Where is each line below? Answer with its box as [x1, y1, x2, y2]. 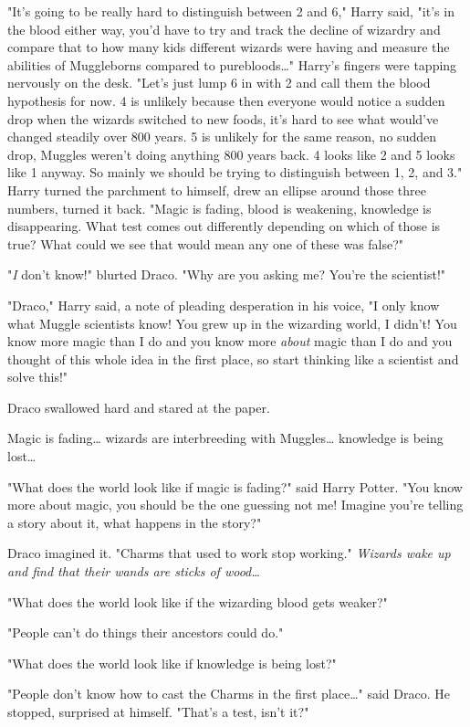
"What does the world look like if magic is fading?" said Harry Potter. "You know [7, 477, 463, 496]
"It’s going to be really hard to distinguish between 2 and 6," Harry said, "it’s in [7, 2, 454, 20]
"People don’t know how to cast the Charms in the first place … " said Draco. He [7, 684, 450, 703]
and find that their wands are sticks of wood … [7, 562, 260, 581]
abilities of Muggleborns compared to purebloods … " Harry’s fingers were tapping [7, 55, 457, 74]
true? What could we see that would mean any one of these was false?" [7, 234, 404, 253]
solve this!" [7, 367, 68, 386]
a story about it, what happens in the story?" [7, 512, 262, 532]
